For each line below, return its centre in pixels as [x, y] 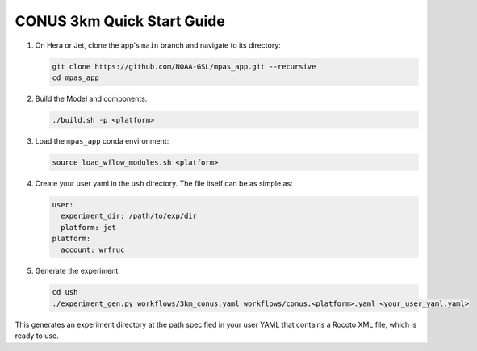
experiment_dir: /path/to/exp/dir [129, 216]
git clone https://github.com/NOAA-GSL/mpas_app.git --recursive [184, 66]
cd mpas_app [76, 77]
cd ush [65, 292]
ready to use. [37, 336]
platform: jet [89, 227]
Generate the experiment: [78, 271]
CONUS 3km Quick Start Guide [120, 21]
